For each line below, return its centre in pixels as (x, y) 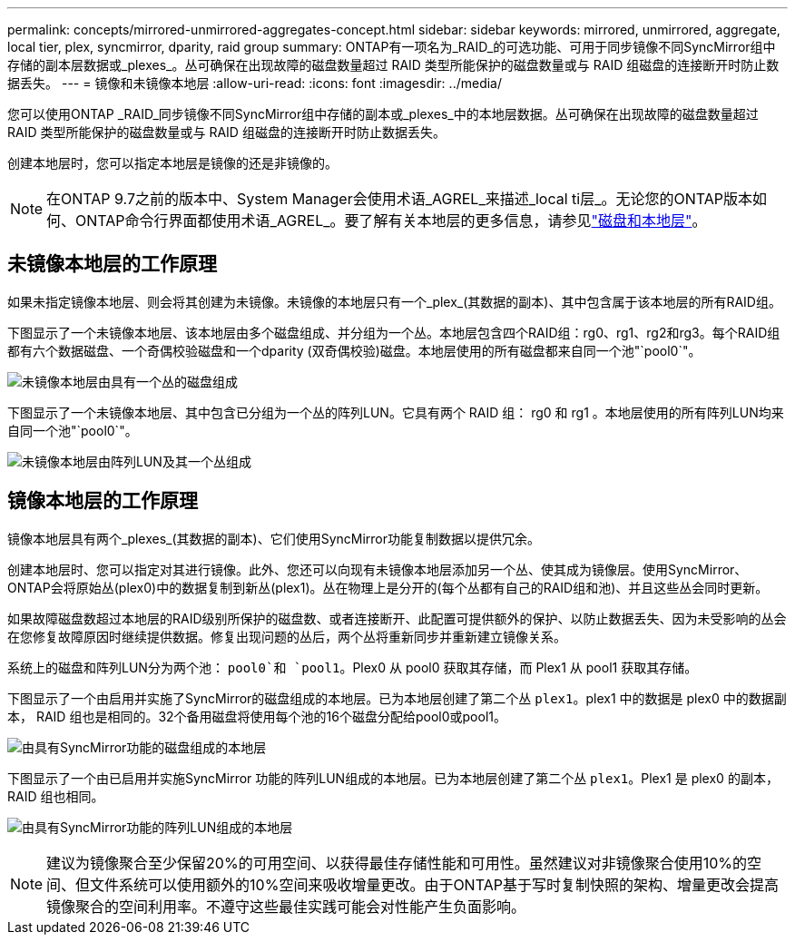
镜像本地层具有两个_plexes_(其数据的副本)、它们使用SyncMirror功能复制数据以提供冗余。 (274, 538)
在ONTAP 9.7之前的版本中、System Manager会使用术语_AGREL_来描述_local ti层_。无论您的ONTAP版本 (400, 199)
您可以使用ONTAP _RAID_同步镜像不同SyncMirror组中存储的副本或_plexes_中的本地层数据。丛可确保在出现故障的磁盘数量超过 (383, 114)
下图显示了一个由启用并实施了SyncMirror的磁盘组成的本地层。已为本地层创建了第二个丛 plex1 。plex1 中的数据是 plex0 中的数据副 (397, 698)
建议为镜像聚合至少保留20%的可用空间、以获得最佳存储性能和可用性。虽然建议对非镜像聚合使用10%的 (397, 863)
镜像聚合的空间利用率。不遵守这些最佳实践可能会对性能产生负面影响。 (286, 906)
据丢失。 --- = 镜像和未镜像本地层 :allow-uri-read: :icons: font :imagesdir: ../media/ (255, 83)
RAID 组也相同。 (56, 796)
